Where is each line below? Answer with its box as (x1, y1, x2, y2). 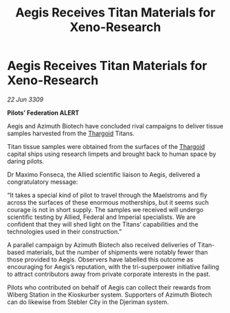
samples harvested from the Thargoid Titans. (7, 129, 135, 137)
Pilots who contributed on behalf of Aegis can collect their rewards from (7, 283, 211, 291)
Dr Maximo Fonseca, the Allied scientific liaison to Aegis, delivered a (7, 170, 200, 178)
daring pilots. (7, 156, 45, 165)
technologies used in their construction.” (7, 227, 122, 235)
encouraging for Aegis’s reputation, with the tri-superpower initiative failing (7, 262, 220, 270)
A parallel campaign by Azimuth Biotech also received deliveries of (7, 240, 196, 248)
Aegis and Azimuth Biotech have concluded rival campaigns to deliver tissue (7, 121, 224, 130)
